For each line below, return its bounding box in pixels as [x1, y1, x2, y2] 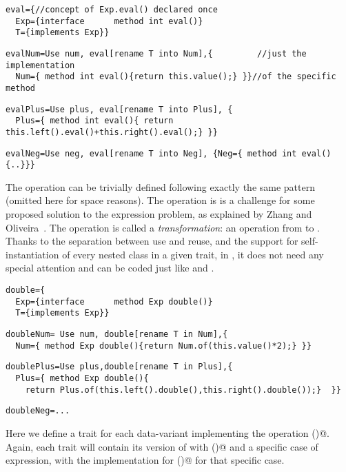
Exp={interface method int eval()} [15, 16, 203, 26]
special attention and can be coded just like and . [6, 260, 214, 275]
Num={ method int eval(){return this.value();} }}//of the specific [15, 72, 336, 82]
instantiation [6, 247, 59, 261]
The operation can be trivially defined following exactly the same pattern [6, 179, 315, 194]
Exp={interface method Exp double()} [15, 296, 213, 307]
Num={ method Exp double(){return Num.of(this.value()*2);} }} [15, 340, 312, 351]
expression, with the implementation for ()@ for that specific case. [6, 453, 285, 467]
